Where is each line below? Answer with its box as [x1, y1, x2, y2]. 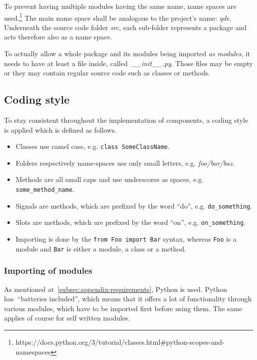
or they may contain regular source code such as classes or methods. [4, 68, 211, 78]
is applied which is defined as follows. [4, 124, 117, 135]
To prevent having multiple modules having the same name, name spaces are [4, 1, 237, 11]
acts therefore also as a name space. [4, 32, 112, 42]
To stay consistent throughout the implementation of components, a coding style [4, 115, 248, 125]
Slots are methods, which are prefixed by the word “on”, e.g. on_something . [15, 217, 246, 227]
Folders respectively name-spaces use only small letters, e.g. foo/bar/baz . [15, 157, 235, 168]
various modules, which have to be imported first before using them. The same [4, 303, 242, 313]
